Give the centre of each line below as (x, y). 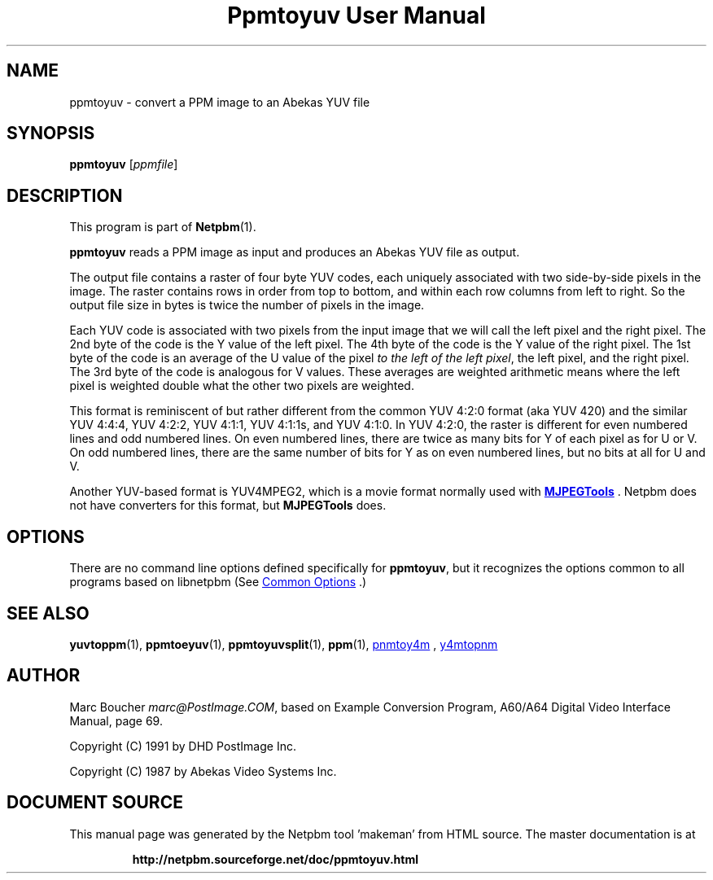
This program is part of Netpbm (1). (163, 227)
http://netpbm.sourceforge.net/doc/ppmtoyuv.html (275, 859)
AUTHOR (44, 676)
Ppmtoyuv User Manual (356, 15)
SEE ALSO (48, 613)
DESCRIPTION (65, 195)
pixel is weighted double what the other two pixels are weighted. (242, 386)
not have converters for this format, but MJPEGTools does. (228, 506)
